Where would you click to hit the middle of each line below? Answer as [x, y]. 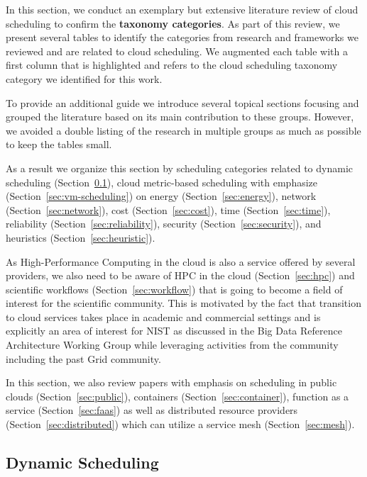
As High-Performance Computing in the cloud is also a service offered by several [181, 261]
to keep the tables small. [59, 144]
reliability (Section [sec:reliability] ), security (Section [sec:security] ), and [164, 224]
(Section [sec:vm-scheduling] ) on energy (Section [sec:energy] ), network [161, 196]
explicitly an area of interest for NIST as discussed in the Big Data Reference [174, 331]
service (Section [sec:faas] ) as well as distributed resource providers [152, 410]
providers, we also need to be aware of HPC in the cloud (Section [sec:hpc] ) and [180, 275]
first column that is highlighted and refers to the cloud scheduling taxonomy [172, 65]
